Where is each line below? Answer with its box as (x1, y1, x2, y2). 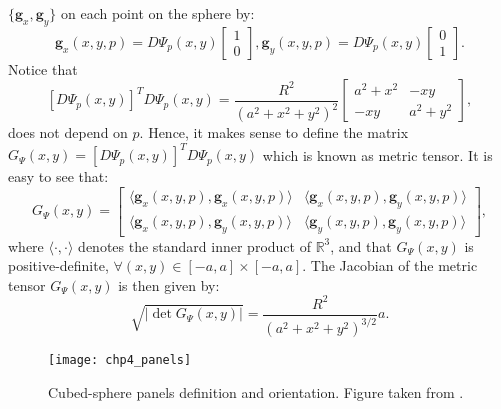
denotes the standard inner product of (78, 235, 311, 256)
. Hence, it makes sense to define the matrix (139, 122, 409, 143)
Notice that (8, 58, 78, 79)
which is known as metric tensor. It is (262, 144, 493, 165)
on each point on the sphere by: (61, 3, 255, 23)
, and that (330, 235, 392, 256)
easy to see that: (8, 166, 109, 187)
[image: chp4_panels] (48, 353, 192, 368)
